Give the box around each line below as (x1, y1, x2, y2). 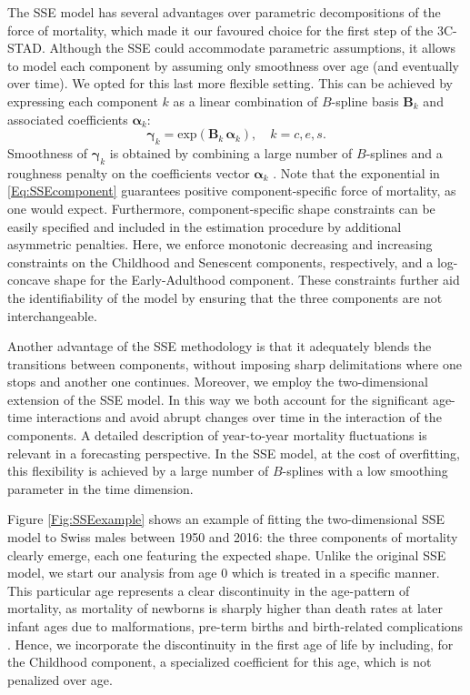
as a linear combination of (173, 91, 318, 110)
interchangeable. (7, 306, 97, 325)
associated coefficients (7, 109, 128, 128)
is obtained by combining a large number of (109, 143, 353, 162)
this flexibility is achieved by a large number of (7, 461, 269, 480)
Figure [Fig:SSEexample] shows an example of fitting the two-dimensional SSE (7, 509, 445, 529)
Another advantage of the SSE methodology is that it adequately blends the (7, 337, 432, 356)
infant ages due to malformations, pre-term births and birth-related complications (7, 617, 464, 635)
